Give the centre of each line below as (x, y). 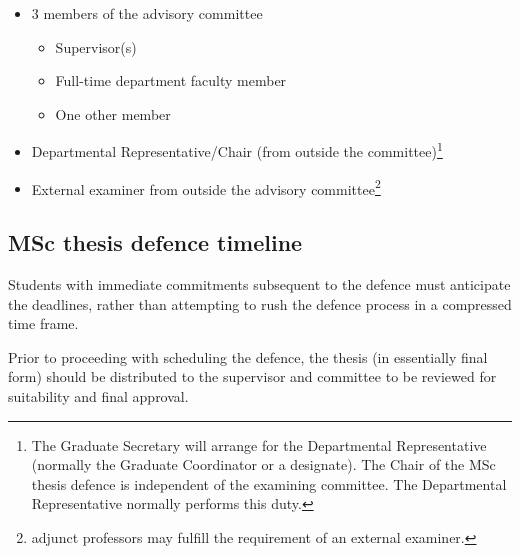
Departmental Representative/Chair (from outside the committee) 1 (237, 150)
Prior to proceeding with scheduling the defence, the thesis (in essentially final (248, 356)
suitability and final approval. (98, 396)
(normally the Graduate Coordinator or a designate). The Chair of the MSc (263, 464)
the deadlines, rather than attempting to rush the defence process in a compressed (260, 303)
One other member (113, 113)
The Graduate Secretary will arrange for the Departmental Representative (259, 444)
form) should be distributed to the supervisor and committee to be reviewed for (252, 376)
